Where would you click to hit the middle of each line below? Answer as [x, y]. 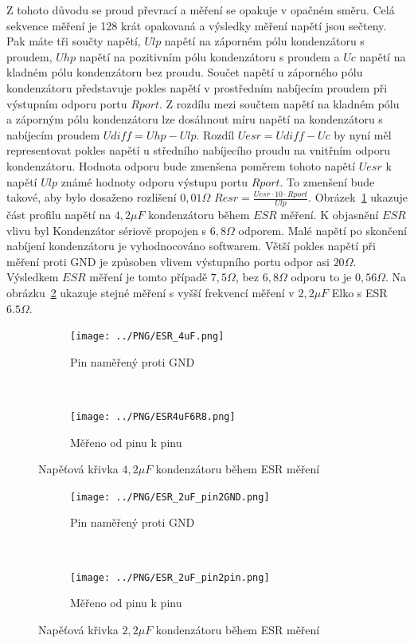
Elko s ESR [359, 292]
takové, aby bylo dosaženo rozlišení [92, 197]
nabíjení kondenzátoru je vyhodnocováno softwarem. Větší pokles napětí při [191, 246]
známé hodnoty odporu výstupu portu [154, 181]
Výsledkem [33, 277]
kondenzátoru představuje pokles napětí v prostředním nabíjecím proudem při [197, 87]
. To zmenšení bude [327, 181]
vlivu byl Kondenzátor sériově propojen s [107, 230]
